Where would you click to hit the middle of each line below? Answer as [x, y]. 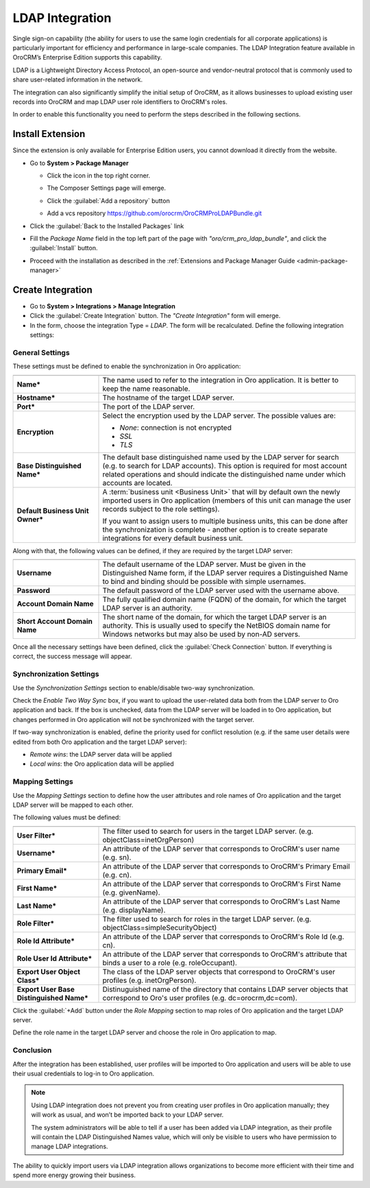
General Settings [41, 352]
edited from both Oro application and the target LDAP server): [100, 742]
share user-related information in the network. [78, 80]
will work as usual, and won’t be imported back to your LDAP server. [127, 1115]
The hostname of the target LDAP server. [169, 398]
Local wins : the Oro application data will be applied [102, 764]
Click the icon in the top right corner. [99, 175]
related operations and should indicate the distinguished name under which [224, 474]
